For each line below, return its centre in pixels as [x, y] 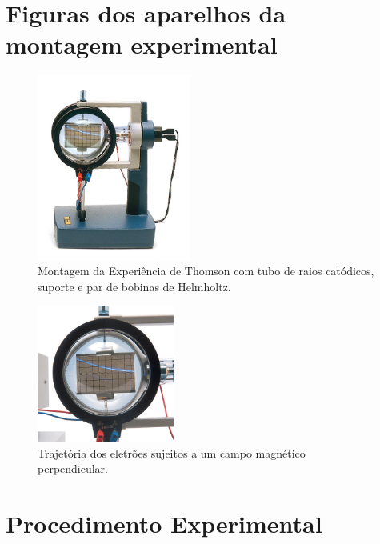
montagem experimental [142, 44]
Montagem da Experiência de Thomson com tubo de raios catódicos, [206, 271]
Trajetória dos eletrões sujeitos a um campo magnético [172, 452]
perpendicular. [73, 468]
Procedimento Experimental [164, 523]
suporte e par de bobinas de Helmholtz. [134, 286]
